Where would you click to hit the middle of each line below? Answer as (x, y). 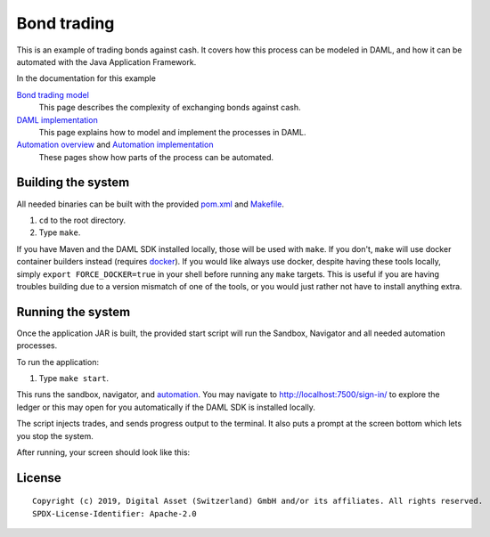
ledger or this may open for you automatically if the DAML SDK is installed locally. (166, 407)
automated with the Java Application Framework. (106, 61)
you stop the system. (55, 435)
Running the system (73, 312)
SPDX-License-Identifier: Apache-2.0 (115, 513)
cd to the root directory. (82, 220)
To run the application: (58, 362)
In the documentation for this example (86, 78)
